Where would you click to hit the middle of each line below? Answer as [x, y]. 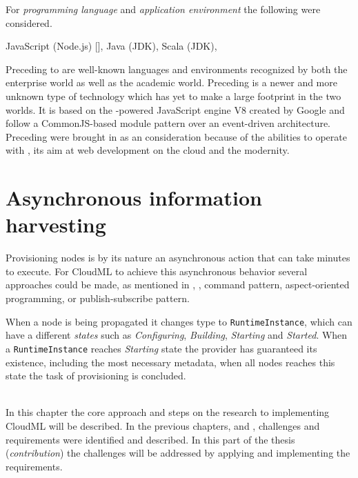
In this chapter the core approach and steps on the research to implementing [168, 412]
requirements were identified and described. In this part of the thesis [150, 439]
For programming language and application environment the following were [163, 9]
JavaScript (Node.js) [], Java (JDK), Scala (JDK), [111, 46]
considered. [29, 22]
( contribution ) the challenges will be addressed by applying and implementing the [178, 453]
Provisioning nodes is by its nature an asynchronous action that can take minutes [178, 258]
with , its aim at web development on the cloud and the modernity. [148, 150]
